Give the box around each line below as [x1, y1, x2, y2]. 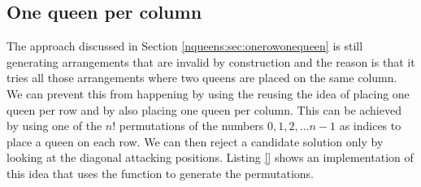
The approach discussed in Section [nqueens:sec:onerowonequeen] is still [7, 37, 363, 54]
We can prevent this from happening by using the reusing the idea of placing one [7, 85, 410, 102]
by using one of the [7, 117, 102, 134]
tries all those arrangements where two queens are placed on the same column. [7, 69, 397, 86]
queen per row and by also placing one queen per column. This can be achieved [7, 101, 401, 118]
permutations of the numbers [119, 117, 264, 134]
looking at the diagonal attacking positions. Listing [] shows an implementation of [7, 149, 414, 166]
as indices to [339, 117, 401, 134]
